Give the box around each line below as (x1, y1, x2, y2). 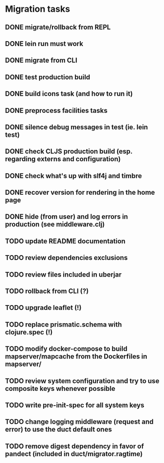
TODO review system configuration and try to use (5, 377, 160, 385)
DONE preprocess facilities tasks (5, 106, 108, 115)
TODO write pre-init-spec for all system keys (5, 401, 144, 409)
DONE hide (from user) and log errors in (5, 212, 128, 221)
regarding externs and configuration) (5, 155, 121, 163)
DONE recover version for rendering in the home (5, 188, 155, 197)
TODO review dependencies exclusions (5, 254, 128, 262)
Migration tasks (5, 3, 70, 15)
